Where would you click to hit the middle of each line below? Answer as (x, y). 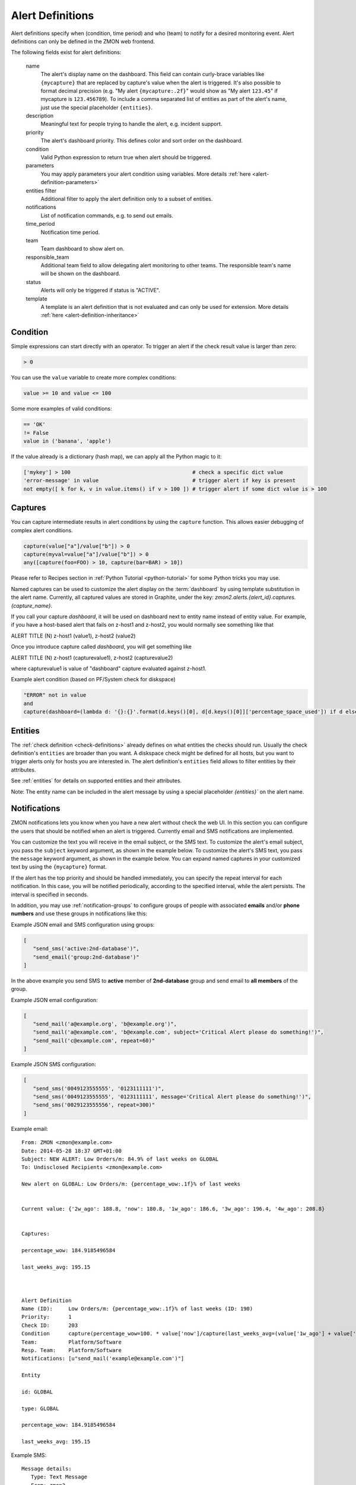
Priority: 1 (47, 1317)
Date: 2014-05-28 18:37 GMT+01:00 (71, 1151)
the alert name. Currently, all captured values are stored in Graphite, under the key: (112, 598)
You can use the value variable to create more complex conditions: (94, 378)
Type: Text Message (59, 1477)
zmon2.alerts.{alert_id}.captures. (255, 598)
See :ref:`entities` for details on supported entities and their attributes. (96, 781)
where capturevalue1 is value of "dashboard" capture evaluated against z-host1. (109, 668)
